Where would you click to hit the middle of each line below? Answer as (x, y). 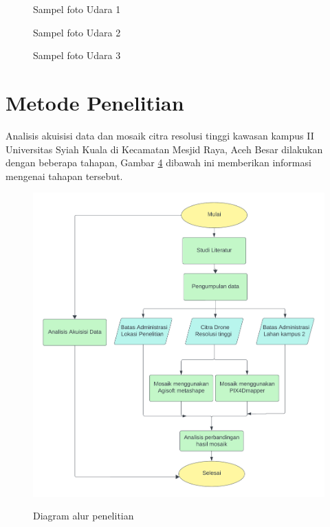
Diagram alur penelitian (84, 516)
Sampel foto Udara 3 (77, 55)
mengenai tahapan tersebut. (64, 176)
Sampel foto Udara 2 (77, 32)
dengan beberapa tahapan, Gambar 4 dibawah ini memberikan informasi (158, 162)
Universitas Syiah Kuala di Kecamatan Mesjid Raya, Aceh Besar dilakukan (164, 149)
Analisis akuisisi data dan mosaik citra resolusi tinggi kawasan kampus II (160, 135)
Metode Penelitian (95, 102)
